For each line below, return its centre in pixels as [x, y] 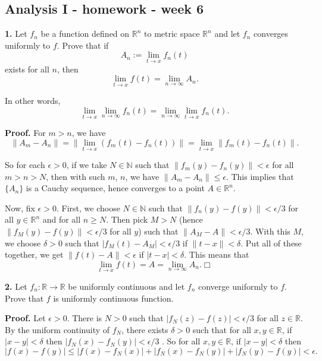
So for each [25, 165]
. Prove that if [83, 45]
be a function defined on [85, 34]
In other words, [33, 101]
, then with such [76, 176]
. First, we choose [88, 208]
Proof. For [25, 133]
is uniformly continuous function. [113, 298]
